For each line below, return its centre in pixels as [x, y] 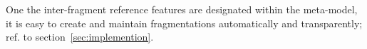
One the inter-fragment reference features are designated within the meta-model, [182, 9]
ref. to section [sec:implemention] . [80, 37]
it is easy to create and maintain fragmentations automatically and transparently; [184, 23]
